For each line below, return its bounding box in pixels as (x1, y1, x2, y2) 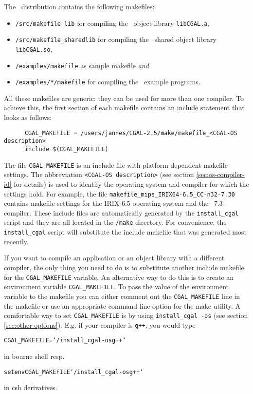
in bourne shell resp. (4, 351, 65, 361)
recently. (4, 236, 29, 246)
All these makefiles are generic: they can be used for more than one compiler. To (4, 93, 244, 103)
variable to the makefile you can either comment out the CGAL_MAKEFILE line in (4, 291, 240, 301)
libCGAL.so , (15, 43, 53, 54)
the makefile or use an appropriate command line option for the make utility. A (4, 300, 240, 311)
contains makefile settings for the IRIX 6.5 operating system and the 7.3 (4, 198, 223, 208)
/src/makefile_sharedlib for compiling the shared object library (15, 34, 217, 44)
